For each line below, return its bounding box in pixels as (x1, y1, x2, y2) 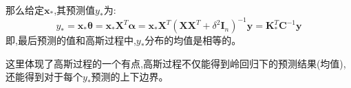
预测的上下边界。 (91, 69, 169, 84)
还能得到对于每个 (6, 69, 83, 84)
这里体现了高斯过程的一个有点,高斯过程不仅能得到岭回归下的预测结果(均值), (6, 56, 346, 70)
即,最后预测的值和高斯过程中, (6, 33, 136, 47)
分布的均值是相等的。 (145, 33, 242, 47)
